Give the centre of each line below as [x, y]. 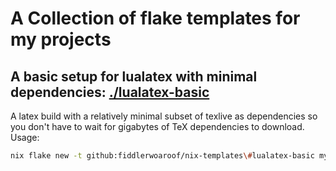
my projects [61, 39]
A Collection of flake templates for [155, 18]
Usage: [25, 137]
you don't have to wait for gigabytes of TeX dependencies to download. [157, 126]
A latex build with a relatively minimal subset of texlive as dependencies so [164, 116]
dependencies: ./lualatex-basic [110, 92]
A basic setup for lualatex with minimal [134, 76]
